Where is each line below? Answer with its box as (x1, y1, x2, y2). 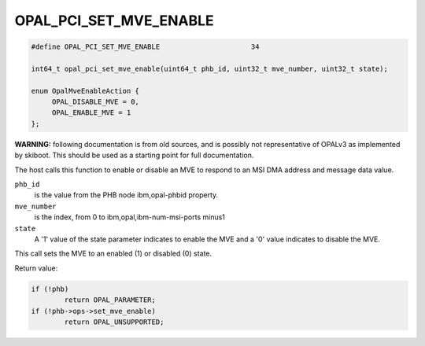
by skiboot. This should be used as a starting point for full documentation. (14, 150, 254, 160)
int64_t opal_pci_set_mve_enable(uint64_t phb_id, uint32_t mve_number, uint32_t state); (31, 64, 389, 73)
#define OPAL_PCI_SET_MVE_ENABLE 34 (31, 42, 260, 51)
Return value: (14, 263, 58, 273)
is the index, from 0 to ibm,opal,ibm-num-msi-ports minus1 (34, 212, 226, 222)
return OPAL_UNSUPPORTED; (64, 317, 164, 326)
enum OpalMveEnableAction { (31, 86, 139, 95)
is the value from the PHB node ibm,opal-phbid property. (34, 190, 219, 200)
